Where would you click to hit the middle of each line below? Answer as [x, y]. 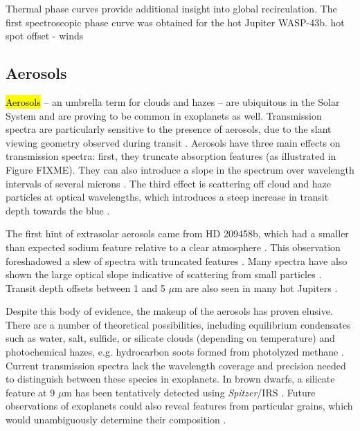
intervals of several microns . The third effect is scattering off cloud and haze [168, 183]
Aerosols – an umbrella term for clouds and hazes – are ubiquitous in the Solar [173, 101]
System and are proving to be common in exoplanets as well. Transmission [164, 115]
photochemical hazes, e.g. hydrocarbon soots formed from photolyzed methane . [175, 352]
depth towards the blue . [58, 210]
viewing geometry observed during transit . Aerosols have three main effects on [173, 142]
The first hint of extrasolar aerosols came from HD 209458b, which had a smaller [177, 233]
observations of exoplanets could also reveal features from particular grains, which [179, 406]
